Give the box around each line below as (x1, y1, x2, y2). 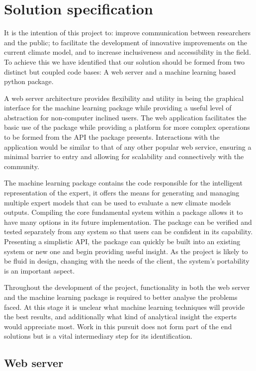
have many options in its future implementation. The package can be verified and (4, 216, 252, 227)
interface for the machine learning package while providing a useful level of (4, 102, 232, 113)
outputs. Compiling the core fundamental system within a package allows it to (4, 207, 243, 217)
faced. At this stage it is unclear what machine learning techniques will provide (4, 301, 245, 312)
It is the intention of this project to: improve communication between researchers (4, 27, 251, 38)
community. (4, 161, 39, 171)
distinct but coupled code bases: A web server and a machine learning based (4, 66, 236, 77)
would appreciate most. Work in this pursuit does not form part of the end (4, 321, 232, 331)
